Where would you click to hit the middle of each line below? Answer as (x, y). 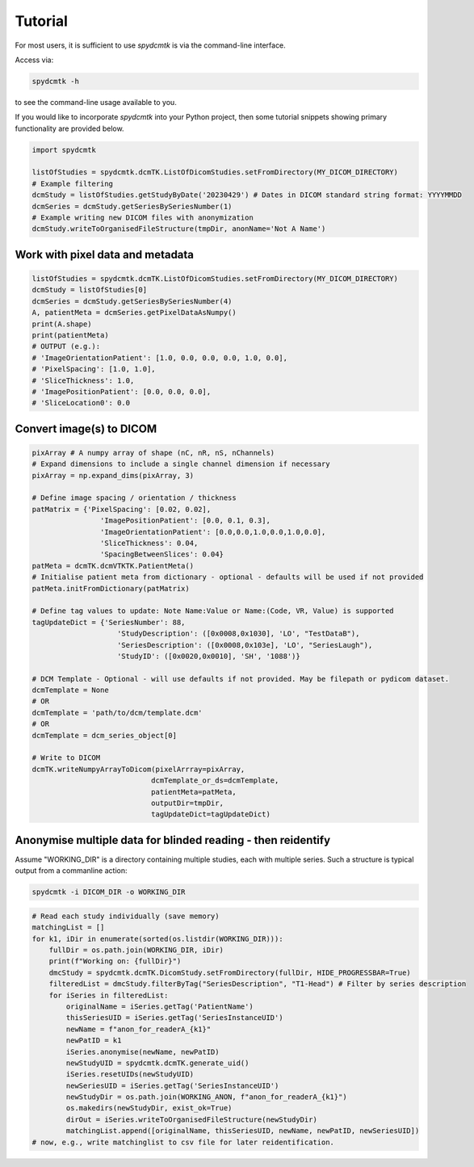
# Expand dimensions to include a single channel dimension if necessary (181, 464)
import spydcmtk (64, 150)
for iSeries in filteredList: (109, 995)
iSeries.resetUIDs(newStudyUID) (130, 1075)
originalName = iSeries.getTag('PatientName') (159, 1006)
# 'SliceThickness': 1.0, (83, 380)
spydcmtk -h (56, 81)
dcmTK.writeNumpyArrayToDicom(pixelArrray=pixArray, (138, 769)
